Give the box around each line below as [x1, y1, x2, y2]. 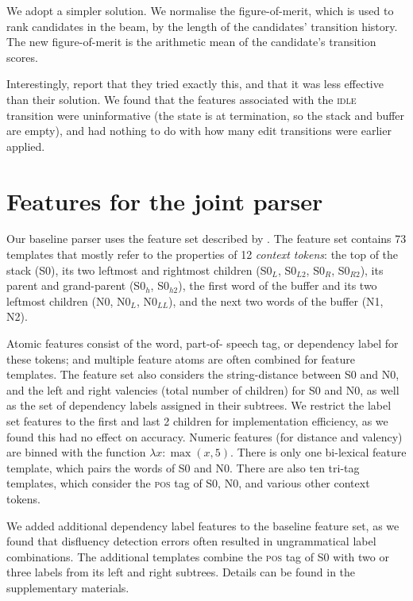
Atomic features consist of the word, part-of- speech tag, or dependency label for [6, 335, 399, 352]
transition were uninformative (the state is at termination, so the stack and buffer [6, 106, 405, 123]
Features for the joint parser [6, 184, 323, 217]
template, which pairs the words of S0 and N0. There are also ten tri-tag [6, 459, 360, 476]
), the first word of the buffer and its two [178, 277, 377, 294]
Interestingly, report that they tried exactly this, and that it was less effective [6, 75, 384, 92]
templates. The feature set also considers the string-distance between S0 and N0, [6, 366, 399, 383]
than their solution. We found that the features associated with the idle [6, 91, 357, 107]
